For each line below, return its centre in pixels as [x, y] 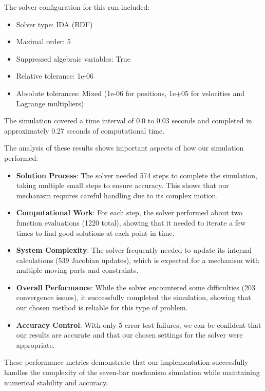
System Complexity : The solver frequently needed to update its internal [134, 250]
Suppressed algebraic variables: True [73, 58]
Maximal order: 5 [43, 41]
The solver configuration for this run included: [77, 7]
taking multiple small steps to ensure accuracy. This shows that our [122, 185]
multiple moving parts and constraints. [77, 270]
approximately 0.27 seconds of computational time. [84, 130]
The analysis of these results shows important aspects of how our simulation [124, 148]
